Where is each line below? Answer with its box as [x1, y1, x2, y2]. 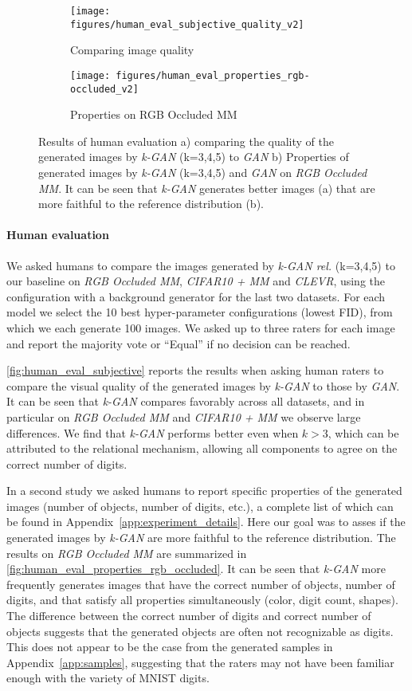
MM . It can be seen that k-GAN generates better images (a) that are [38, 179, 375, 196]
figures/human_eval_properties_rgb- [116, 69, 310, 81]
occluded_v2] [70, 83, 139, 95]
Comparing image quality [70, 41, 194, 58]
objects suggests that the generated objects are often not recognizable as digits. [6, 622, 394, 639]
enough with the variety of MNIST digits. [6, 669, 210, 686]
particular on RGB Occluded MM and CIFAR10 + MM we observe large [6, 408, 361, 425]
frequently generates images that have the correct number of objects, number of [6, 575, 395, 592]
